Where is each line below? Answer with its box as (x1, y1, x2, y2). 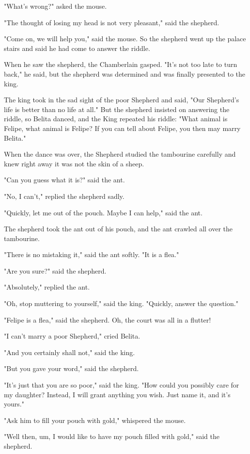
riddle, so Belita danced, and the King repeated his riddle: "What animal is (4, 113, 228, 124)
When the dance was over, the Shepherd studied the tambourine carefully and (4, 149, 236, 159)
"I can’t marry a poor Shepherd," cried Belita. (4, 331, 141, 341)
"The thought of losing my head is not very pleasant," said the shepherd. (4, 17, 219, 27)
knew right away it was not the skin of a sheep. (4, 158, 144, 168)
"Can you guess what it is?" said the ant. (4, 175, 125, 185)
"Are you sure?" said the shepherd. (4, 265, 107, 276)
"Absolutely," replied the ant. (4, 282, 90, 292)
